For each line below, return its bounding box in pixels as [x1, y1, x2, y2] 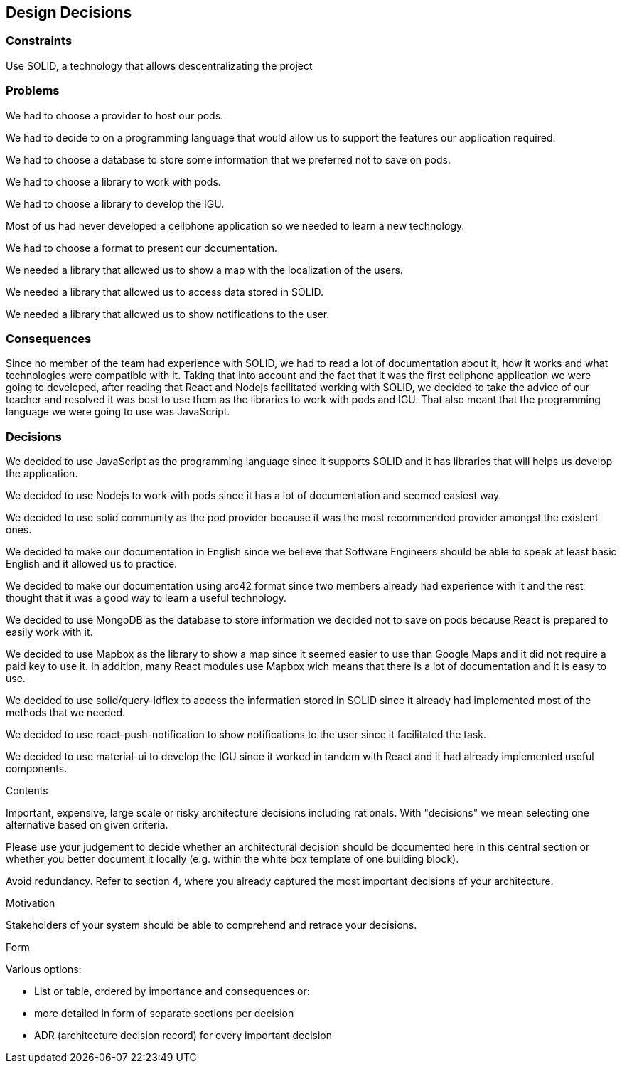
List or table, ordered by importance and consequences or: [34, 985, 310, 998]
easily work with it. [6, 626, 93, 639]
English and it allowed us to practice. [6, 558, 178, 570]
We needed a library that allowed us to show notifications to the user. [6, 307, 330, 320]
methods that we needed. [6, 706, 126, 719]
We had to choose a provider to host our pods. [6, 109, 224, 122]
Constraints [6, 33, 73, 48]
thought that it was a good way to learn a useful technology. [6, 592, 286, 605]
